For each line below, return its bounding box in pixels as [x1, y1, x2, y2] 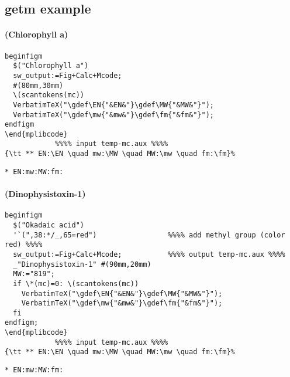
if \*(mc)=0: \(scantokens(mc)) [13, 279, 139, 288]
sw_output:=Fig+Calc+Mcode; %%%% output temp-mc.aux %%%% [13, 250, 285, 259]
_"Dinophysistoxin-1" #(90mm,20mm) [13, 260, 151, 269]
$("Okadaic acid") [13, 220, 85, 229]
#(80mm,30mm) [13, 81, 64, 90]
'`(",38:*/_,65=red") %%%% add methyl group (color [13, 230, 285, 239]
